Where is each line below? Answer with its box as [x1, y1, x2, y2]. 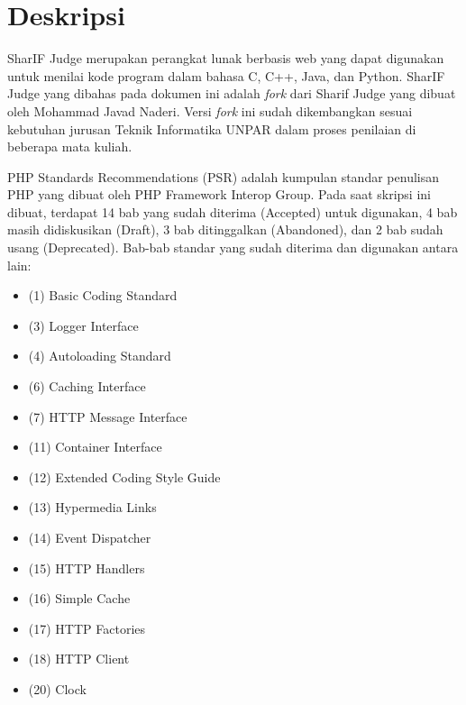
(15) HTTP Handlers [28, 558, 145, 577]
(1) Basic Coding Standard [28, 286, 178, 305]
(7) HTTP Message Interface [28, 407, 187, 426]
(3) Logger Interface [28, 316, 139, 334]
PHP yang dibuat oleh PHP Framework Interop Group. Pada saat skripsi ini [7, 185, 431, 204]
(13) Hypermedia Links [28, 498, 157, 517]
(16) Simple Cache [28, 589, 131, 608]
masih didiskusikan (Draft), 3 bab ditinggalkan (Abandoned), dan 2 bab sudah [7, 220, 443, 239]
